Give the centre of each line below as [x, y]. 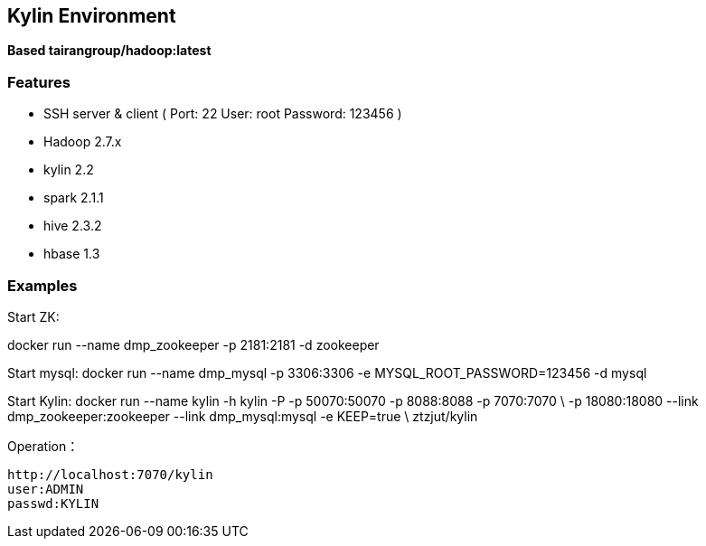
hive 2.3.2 [73, 226]
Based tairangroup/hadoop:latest [109, 51]
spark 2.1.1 [74, 198]
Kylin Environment [92, 16]
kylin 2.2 [69, 170]
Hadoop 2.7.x [83, 142]
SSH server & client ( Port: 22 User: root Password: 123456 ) [223, 114]
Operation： [43, 446]
